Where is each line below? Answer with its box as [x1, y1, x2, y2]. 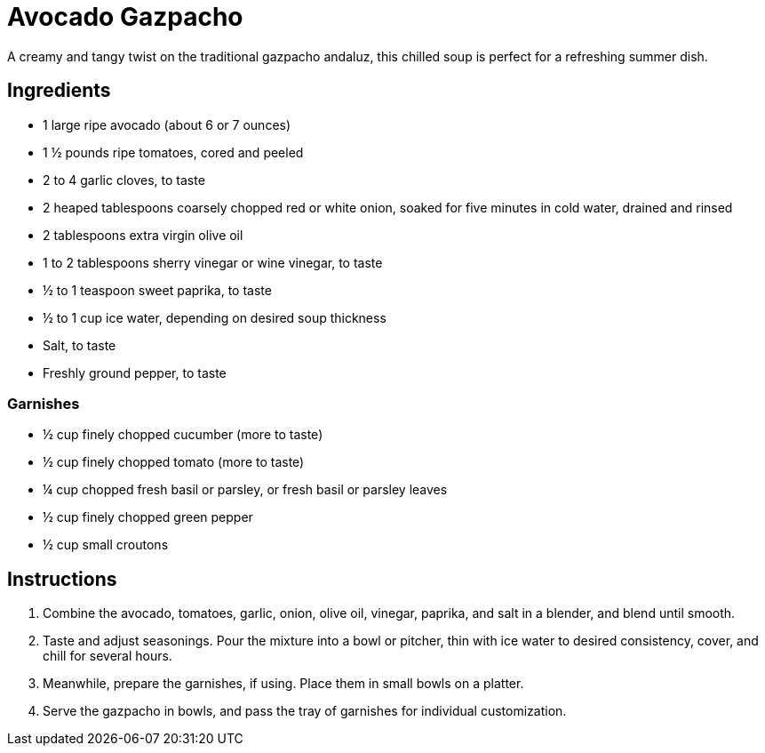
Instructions [7, 567, 117, 590]
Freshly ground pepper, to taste [43, 364, 227, 381]
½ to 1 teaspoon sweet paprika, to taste [43, 282, 272, 298]
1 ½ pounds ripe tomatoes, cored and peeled [43, 144, 304, 160]
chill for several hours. [43, 648, 172, 664]
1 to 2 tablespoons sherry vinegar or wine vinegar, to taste [43, 254, 383, 270]
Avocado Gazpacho [7, 2, 243, 32]
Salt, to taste [43, 337, 116, 353]
